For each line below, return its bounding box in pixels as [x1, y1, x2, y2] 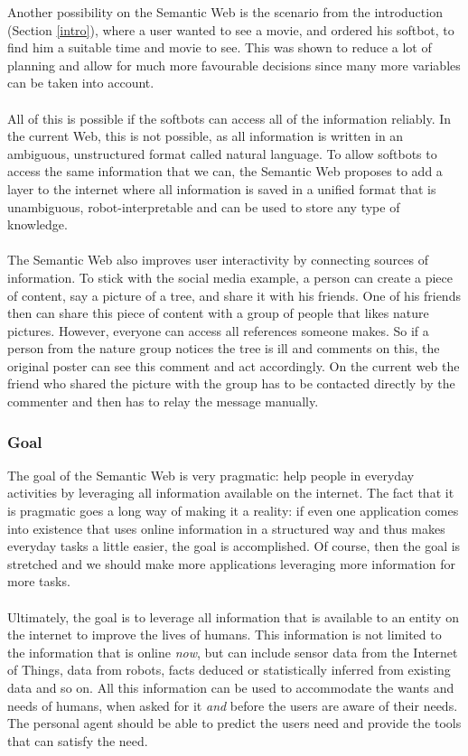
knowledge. [7, 215, 68, 234]
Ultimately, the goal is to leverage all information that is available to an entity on [7, 607, 459, 626]
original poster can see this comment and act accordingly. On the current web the [7, 356, 460, 375]
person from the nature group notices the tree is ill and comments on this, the [7, 339, 440, 358]
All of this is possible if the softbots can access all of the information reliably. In [7, 108, 452, 127]
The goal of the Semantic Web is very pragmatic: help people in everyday [7, 465, 415, 484]
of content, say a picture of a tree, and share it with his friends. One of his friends [7, 285, 461, 304]
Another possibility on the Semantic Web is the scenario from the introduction [7, 3, 443, 21]
